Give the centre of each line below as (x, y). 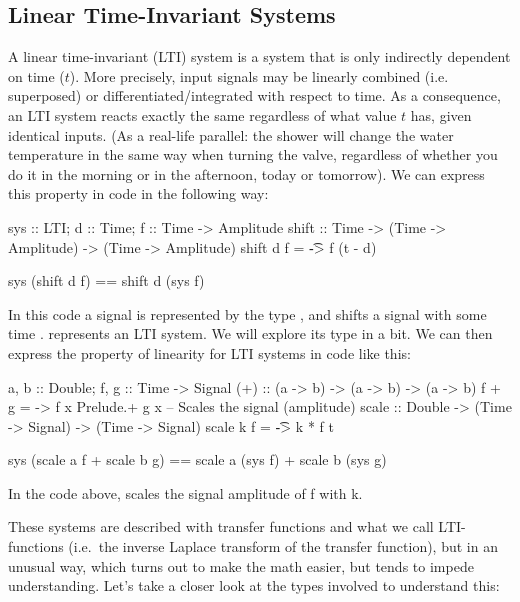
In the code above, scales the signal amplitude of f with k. (185, 492)
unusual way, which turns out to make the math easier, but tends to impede (241, 565)
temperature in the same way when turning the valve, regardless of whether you (253, 154)
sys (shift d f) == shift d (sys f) (106, 280)
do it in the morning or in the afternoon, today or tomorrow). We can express (246, 173)
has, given (441, 114)
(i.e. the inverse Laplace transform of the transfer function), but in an (283, 546)
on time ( (36, 75)
